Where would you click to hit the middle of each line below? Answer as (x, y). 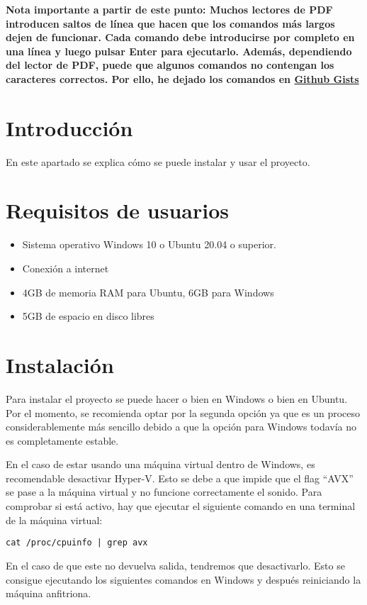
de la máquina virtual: (54, 520)
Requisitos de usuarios (117, 210)
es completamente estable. (62, 440)
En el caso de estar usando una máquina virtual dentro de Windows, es (160, 464)
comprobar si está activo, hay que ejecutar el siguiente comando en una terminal (181, 506)
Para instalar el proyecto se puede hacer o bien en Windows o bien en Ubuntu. (177, 398)
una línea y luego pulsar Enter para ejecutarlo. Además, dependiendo (179, 51)
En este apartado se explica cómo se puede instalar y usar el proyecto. (158, 161)
